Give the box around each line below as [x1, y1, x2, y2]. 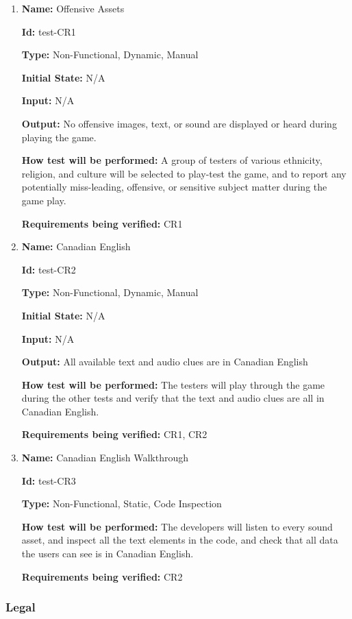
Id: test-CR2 [21, 262, 76, 276]
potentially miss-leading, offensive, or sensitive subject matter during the [21, 180, 327, 194]
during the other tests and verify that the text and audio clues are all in [21, 391, 325, 405]
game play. [21, 193, 66, 207]
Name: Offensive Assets [21, 1, 125, 15]
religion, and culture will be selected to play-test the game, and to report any [21, 166, 347, 180]
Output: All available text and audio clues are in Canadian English [21, 354, 308, 369]
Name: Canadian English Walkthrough [21, 450, 189, 465]
